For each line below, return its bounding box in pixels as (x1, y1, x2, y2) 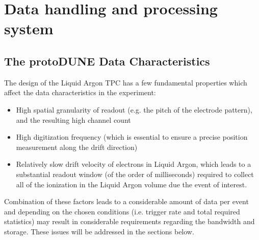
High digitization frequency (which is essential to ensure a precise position (16, 132, 248, 142)
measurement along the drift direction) (16, 141, 138, 152)
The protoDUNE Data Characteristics (4, 53, 210, 69)
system (4, 18, 54, 39)
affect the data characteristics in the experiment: (4, 87, 156, 98)
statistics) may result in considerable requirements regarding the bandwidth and (4, 216, 255, 227)
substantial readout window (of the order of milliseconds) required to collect (16, 168, 254, 179)
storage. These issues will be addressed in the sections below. (4, 226, 194, 236)
